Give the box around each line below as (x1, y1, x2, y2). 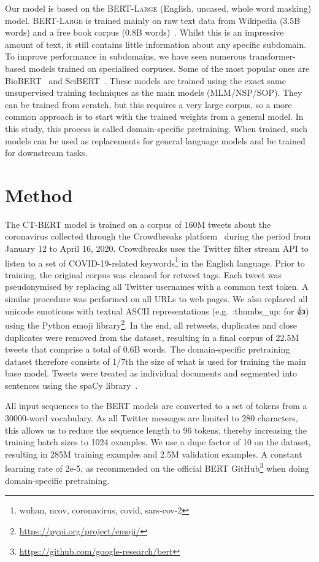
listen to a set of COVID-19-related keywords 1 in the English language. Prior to (5, 254, 305, 269)
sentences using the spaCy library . (5, 378, 138, 391)
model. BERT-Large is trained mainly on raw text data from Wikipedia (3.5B (5, 14, 301, 26)
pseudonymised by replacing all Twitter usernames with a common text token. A (5, 280, 309, 293)
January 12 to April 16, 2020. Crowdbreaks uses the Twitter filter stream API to (5, 242, 309, 255)
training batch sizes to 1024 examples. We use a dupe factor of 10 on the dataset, (5, 435, 311, 448)
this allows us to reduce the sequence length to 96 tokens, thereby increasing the (5, 423, 307, 436)
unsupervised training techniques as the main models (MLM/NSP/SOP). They (5, 86, 302, 99)
